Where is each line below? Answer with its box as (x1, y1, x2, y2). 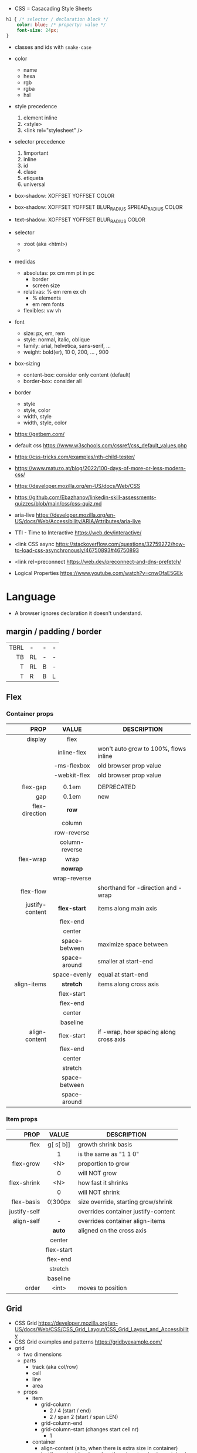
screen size (32, 282, 60, 289)
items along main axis (97, 904, 157, 912)
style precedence (14, 102, 57, 109)
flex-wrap (18, 854, 47, 863)
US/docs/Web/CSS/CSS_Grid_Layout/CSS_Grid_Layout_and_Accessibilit (14, 1325, 189, 1332)
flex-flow (20, 887, 47, 895)
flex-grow (12, 1159, 40, 1168)
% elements (32, 294, 62, 302)
